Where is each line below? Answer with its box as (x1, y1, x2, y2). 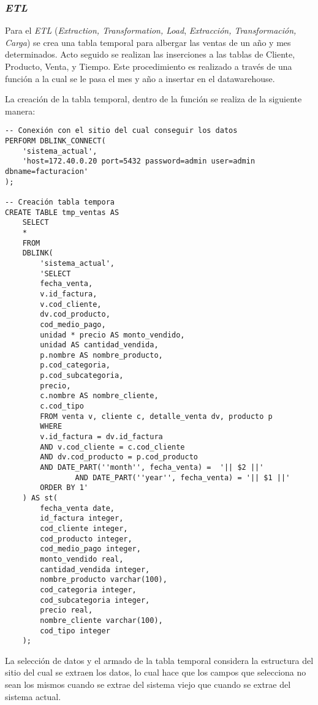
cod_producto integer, (40, 534, 132, 543)
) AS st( (22, 494, 58, 502)
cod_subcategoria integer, (40, 595, 150, 605)
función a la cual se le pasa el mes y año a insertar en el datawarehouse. (5, 72, 275, 85)
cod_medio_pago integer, (40, 545, 141, 554)
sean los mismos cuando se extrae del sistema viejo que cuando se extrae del (5, 678, 291, 691)
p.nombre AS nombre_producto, (40, 350, 163, 360)
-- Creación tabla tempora (5, 197, 115, 206)
